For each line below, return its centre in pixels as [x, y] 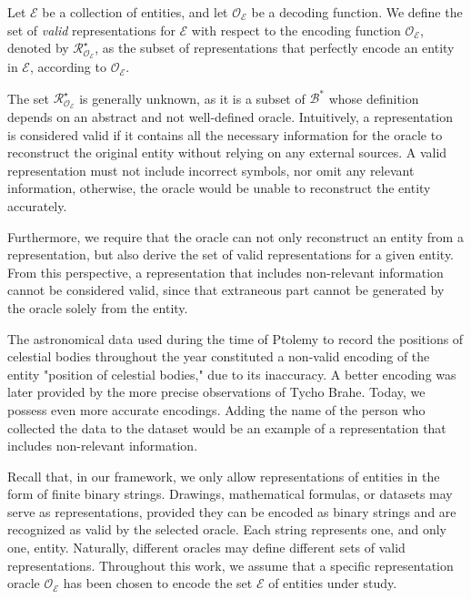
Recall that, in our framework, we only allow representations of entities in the [224, 476]
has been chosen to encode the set [158, 583]
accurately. [37, 205]
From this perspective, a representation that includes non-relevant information [225, 272]
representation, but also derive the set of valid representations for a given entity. [231, 254]
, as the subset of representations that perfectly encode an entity [275, 48]
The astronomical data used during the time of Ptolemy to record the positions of [235, 338]
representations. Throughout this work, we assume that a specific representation [230, 565]
